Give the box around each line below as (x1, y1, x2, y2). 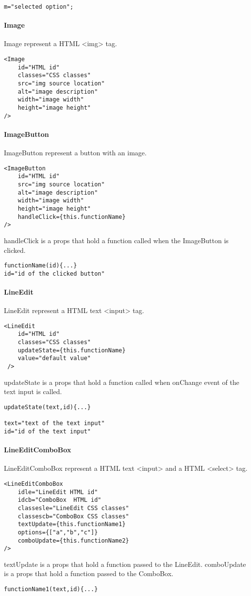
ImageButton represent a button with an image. (4, 148, 147, 158)
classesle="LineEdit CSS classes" (17, 504, 129, 512)
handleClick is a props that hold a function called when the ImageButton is (4, 235, 229, 245)
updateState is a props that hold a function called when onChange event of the (4, 377, 239, 387)
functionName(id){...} (4, 262, 77, 269)
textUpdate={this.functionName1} (17, 521, 126, 528)
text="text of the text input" (4, 420, 105, 427)
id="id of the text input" (4, 428, 91, 435)
